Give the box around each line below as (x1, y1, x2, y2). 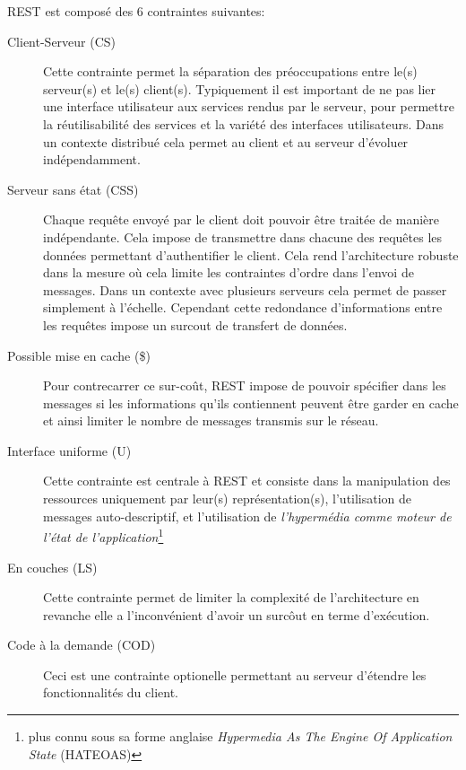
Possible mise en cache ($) (7, 346, 151, 364)
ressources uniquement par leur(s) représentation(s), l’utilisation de (43, 489, 412, 508)
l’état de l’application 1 (43, 525, 164, 546)
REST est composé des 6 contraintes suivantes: (7, 2, 265, 20)
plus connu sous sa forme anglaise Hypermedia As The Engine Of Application (28, 727, 453, 746)
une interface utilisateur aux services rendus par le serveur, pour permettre (43, 97, 454, 116)
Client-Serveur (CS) (7, 31, 116, 50)
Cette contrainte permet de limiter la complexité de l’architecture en (43, 588, 419, 607)
